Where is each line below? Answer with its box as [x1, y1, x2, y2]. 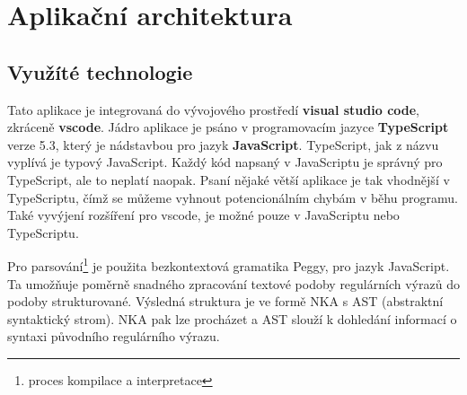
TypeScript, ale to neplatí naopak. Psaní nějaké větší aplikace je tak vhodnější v [7, 170, 450, 189]
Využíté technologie [7, 57, 193, 85]
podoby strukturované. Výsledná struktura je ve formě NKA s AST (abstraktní [7, 292, 444, 311]
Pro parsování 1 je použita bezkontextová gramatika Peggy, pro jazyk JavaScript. [7, 254, 450, 275]
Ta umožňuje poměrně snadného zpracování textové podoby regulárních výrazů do [7, 274, 460, 293]
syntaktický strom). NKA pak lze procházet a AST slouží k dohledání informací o [7, 309, 457, 328]
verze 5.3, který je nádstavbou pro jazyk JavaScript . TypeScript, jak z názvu [7, 135, 439, 154]
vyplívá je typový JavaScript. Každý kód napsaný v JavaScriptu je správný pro [7, 153, 443, 171]
